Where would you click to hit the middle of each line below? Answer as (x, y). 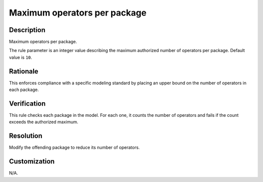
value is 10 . (21, 57)
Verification (27, 103)
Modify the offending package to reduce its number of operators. (74, 147)
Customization (32, 161)
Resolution (26, 136)
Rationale (24, 71)
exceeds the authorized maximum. (44, 122)
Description (27, 30)
